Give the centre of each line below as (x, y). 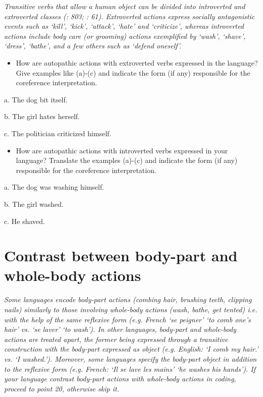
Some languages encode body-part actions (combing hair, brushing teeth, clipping (128, 299)
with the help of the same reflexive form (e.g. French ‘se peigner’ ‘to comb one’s (127, 319)
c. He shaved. (24, 221)
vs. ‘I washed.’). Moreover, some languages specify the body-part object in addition (130, 358)
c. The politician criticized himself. (58, 133)
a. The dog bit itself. (36, 99)
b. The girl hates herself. (42, 116)
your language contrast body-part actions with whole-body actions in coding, (120, 379)
